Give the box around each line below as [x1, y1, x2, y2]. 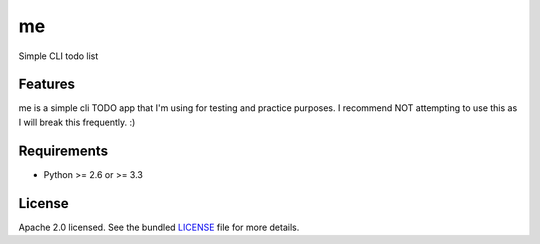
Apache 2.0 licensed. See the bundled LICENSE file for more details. [18, 221, 300, 233]
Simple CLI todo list [18, 50, 99, 62]
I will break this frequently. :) [18, 116, 136, 128]
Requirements [18, 142, 109, 159]
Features [18, 76, 75, 93]
